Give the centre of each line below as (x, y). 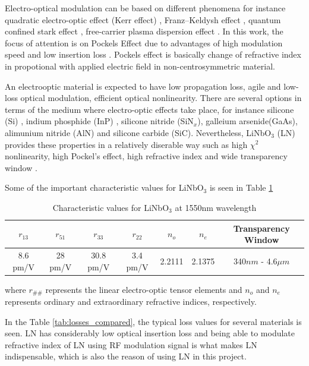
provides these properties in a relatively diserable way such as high (126, 144)
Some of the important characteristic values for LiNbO (104, 187)
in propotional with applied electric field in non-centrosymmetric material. (140, 66)
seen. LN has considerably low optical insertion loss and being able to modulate (150, 333)
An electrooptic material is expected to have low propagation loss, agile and (143, 86)
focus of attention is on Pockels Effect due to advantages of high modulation (144, 42)
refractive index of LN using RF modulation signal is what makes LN (131, 344)
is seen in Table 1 (241, 187)
